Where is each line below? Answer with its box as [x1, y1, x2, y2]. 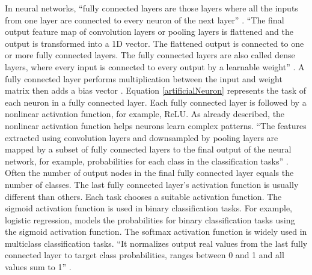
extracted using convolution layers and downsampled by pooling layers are [5, 131, 278, 144]
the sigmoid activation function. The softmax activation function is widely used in [5, 225, 307, 238]
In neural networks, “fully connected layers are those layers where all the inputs [5, 2, 298, 14]
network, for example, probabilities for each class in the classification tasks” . [5, 154, 289, 167]
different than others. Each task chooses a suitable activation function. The [5, 190, 282, 202]
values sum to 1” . [5, 261, 72, 273]
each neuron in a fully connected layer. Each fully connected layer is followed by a [5, 95, 307, 108]
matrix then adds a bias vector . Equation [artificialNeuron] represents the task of [5, 84, 306, 97]
